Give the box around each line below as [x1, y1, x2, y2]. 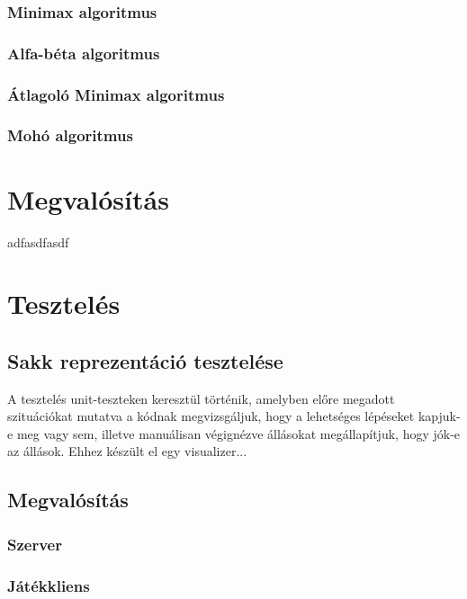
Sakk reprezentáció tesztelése [7, 346, 283, 374]
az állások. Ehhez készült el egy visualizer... [7, 442, 247, 460]
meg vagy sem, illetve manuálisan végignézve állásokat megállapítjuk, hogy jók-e [16, 424, 461, 443]
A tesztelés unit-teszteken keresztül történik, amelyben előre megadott [7, 389, 395, 407]
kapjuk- [418, 407, 461, 425]
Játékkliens [7, 574, 90, 596]
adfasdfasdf [7, 232, 69, 251]
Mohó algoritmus [7, 124, 133, 147]
